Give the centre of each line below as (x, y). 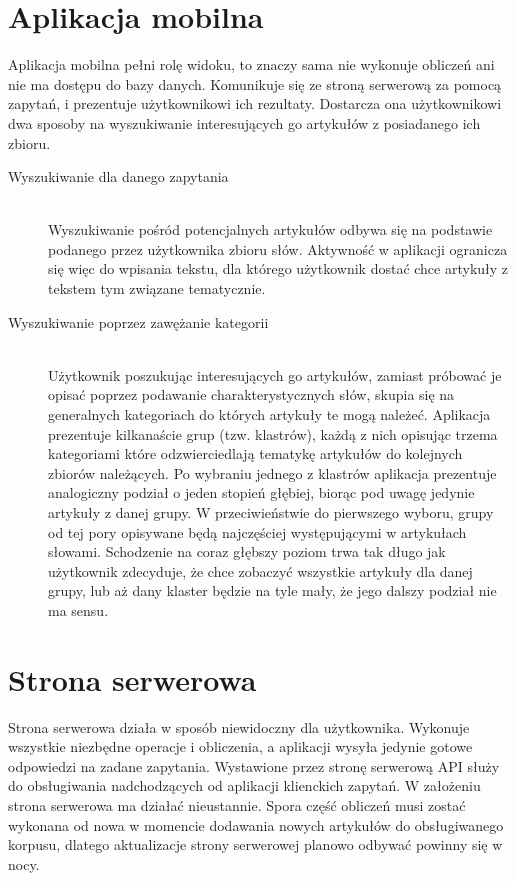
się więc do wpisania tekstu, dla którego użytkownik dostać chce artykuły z (278, 268)
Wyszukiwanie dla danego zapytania (118, 176)
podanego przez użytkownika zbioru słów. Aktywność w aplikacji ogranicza (278, 248)
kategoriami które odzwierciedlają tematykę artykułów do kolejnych (255, 453)
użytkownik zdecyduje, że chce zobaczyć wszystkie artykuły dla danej (260, 570)
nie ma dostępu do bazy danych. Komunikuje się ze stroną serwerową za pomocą (255, 83)
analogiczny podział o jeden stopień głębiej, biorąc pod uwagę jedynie (261, 492)
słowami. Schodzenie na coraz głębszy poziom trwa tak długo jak (247, 551)
